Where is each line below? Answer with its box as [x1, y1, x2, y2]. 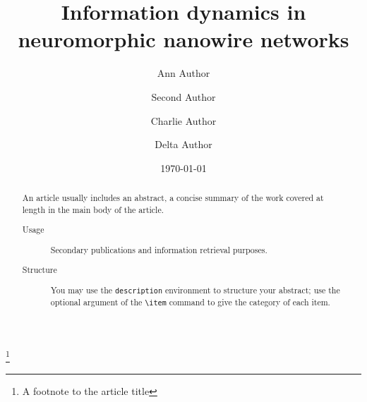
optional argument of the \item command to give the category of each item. [50, 296, 330, 308]
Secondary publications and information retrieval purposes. [50, 243, 267, 255]
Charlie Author [150, 113, 217, 128]
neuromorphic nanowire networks [18, 25, 349, 54]
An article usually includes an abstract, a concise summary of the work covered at [22, 192, 324, 204]
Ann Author [157, 66, 210, 80]
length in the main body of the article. [22, 203, 164, 215]
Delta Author [155, 137, 212, 152]
